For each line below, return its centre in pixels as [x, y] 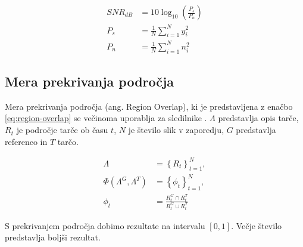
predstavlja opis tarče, [258, 118]
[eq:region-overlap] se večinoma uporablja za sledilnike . [106, 118]
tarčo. [68, 141]
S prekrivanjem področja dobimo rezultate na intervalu [105, 225]
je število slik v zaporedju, [176, 130]
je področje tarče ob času [62, 130]
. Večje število [257, 225]
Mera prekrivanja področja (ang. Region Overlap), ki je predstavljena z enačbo [149, 106]
